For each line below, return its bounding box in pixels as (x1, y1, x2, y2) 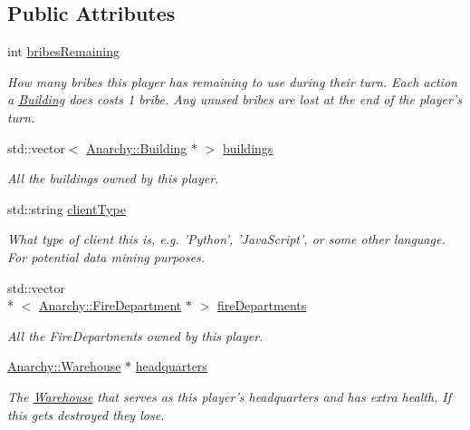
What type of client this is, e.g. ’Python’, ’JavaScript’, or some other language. (7, 230, 446, 249)
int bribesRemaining (7, 42, 120, 61)
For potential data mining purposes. (7, 247, 206, 266)
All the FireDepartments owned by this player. (7, 326, 264, 345)
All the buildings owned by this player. (7, 169, 219, 188)
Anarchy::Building (86, 138, 187, 157)
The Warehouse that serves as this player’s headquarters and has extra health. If (7, 386, 452, 406)
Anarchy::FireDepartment (39, 296, 182, 315)
